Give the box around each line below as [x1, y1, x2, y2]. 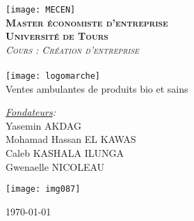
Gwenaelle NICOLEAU [6, 159, 105, 174]
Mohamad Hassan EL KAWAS [6, 132, 136, 146]
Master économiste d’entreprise [6, 15, 168, 29]
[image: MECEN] [6, 5, 76, 15]
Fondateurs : [6, 105, 56, 119]
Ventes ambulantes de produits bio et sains [6, 81, 188, 96]
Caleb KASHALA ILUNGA [6, 146, 124, 160]
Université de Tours [6, 29, 108, 43]
